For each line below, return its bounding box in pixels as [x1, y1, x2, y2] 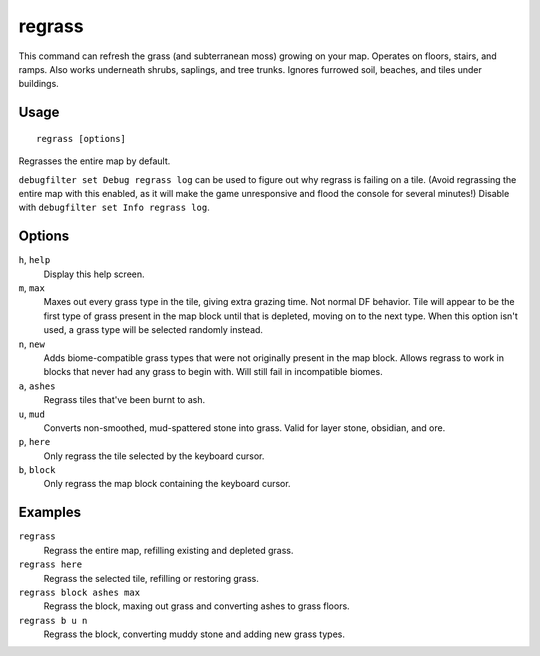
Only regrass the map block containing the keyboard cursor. [43, 478, 291, 490]
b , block [18, 464, 56, 476]
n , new [18, 338, 45, 350]
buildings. [18, 78, 59, 90]
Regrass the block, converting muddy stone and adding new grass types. [43, 628, 345, 640]
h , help [18, 254, 51, 266]
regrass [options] [36, 133, 127, 144]
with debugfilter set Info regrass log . [18, 201, 210, 214]
